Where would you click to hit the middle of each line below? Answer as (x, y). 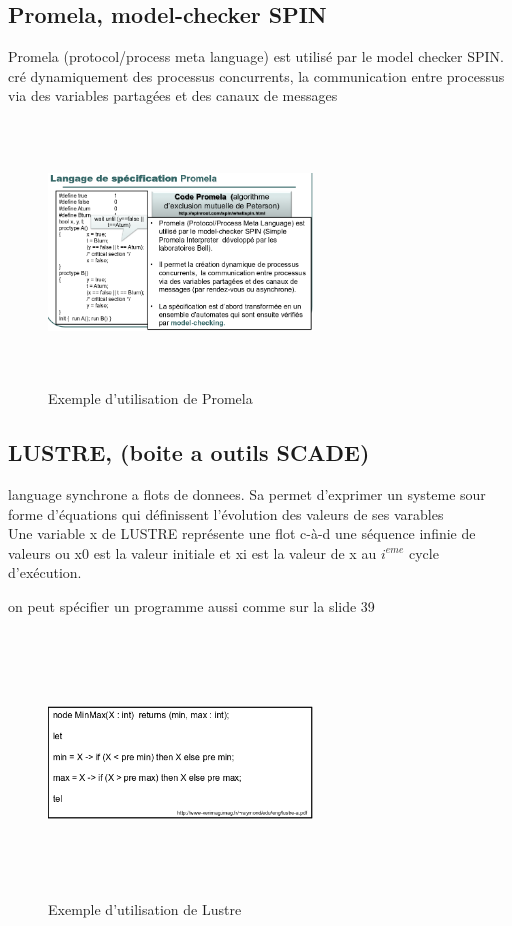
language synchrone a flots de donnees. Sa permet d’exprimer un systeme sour (247, 493)
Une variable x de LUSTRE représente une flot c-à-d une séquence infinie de (242, 533)
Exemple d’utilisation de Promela (150, 398)
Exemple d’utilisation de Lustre (145, 908)
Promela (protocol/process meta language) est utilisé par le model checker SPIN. (256, 56)
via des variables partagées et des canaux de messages (173, 95)
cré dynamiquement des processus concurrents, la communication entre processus (256, 75)
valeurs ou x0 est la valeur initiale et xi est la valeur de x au (192, 552)
